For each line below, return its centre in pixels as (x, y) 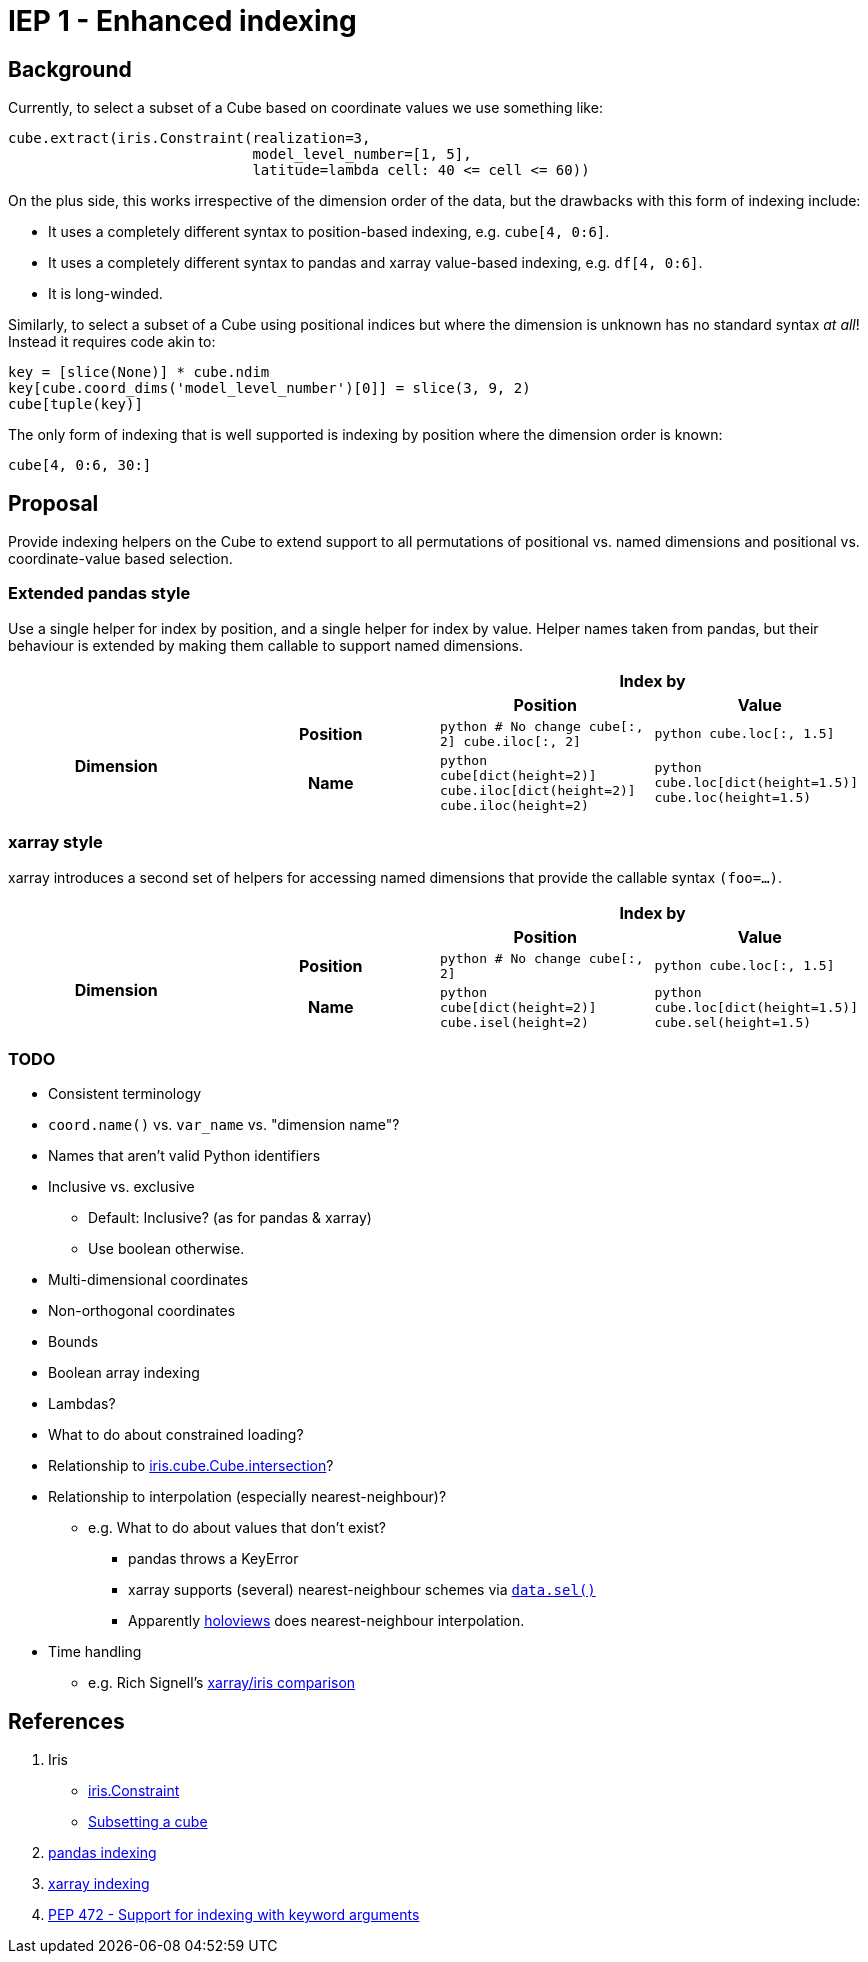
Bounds (73, 1342)
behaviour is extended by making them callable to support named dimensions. (266, 645)
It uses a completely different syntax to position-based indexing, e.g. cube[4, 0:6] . (329, 232)
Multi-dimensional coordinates (148, 1280)
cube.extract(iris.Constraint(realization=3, (189, 138)
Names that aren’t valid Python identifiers (184, 1156)
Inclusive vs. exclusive (121, 1187)
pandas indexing (102, 1853)
